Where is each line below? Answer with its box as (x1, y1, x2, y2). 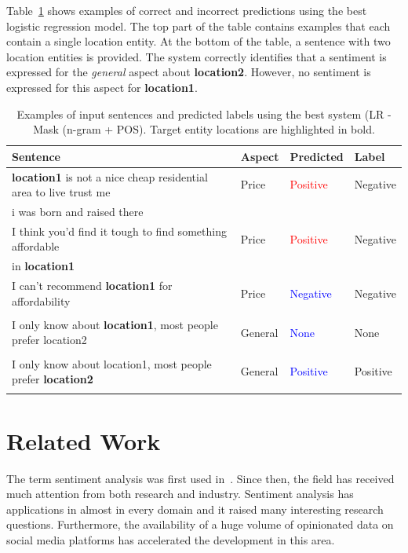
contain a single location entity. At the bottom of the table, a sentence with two (6, 33, 391, 49)
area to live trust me (12, 184, 111, 200)
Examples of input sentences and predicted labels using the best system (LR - (16, 105, 392, 122)
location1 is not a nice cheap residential (12, 168, 208, 185)
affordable (12, 238, 60, 255)
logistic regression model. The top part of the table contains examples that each (6, 17, 391, 34)
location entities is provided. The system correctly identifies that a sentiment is (6, 48, 387, 64)
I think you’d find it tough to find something (12, 222, 227, 239)
